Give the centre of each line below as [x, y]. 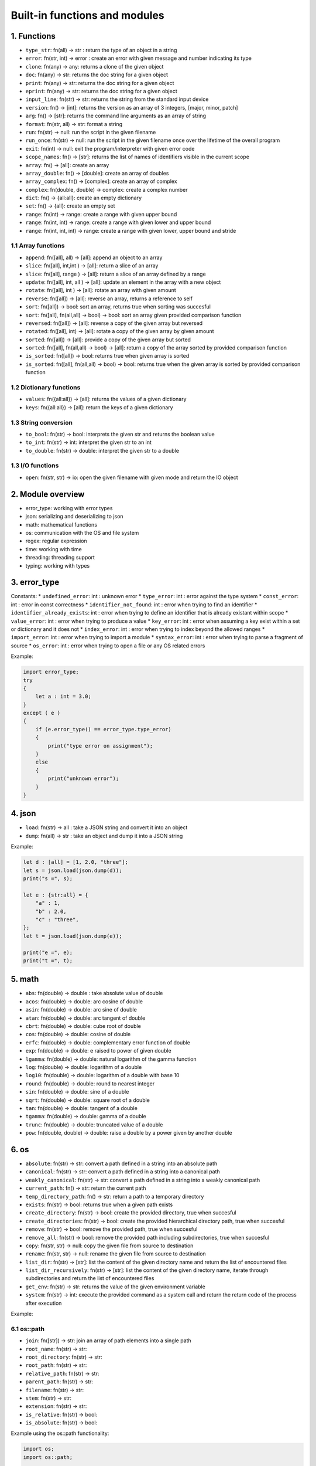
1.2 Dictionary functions [46, 388]
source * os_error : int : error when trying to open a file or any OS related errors [108, 646]
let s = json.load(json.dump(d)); [73, 870]
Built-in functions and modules [88, 15]
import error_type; [51, 672]
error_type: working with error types [69, 508]
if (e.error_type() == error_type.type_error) [104, 729]
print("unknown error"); [83, 779]
